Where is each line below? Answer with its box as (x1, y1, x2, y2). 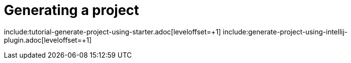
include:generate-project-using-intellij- (223, 27, 348, 36)
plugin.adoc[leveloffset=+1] (4, 35, 92, 44)
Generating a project (4, 2, 140, 18)
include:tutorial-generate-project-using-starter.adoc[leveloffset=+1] (4, 27, 221, 36)
